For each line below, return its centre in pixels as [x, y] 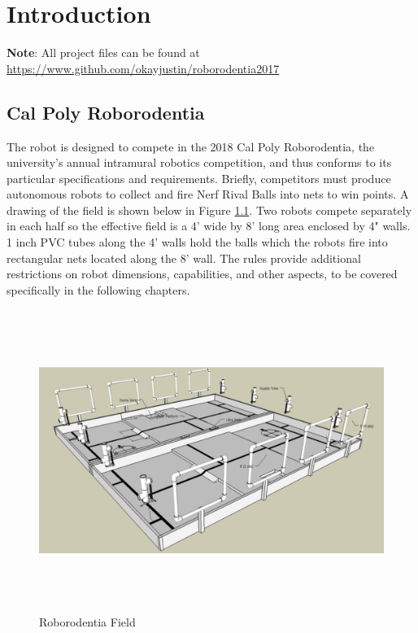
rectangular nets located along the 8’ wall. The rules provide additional [184, 258]
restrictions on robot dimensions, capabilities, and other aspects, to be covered [202, 274]
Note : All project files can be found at [103, 52]
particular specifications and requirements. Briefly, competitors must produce [199, 178]
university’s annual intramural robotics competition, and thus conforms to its [199, 162]
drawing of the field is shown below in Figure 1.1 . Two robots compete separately [209, 210]
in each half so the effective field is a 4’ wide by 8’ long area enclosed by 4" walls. [209, 226]
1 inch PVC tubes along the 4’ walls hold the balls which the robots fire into [197, 242]
